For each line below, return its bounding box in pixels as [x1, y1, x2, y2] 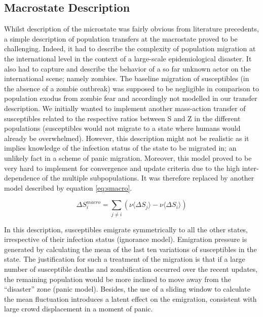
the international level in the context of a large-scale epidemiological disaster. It [4, 53, 252, 63]
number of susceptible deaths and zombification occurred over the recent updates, [4, 264, 258, 274]
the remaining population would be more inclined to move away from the [4, 273, 231, 284]
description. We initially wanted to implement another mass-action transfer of [4, 102, 246, 113]
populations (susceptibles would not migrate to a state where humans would [4, 123, 241, 133]
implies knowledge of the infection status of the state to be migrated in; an [4, 143, 237, 153]
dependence [4, 172, 40, 183]
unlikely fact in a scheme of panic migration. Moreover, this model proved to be [4, 152, 252, 163]
